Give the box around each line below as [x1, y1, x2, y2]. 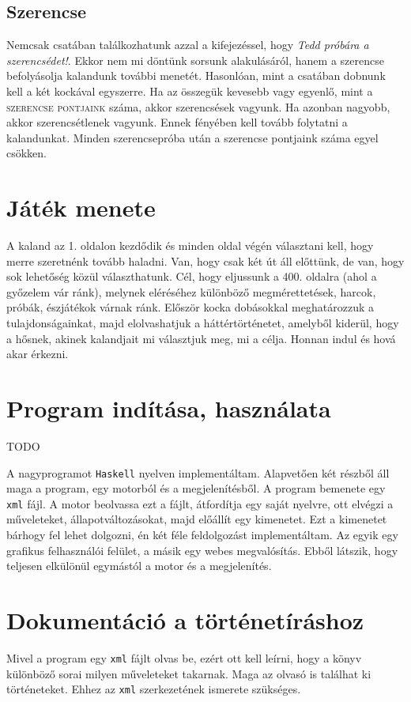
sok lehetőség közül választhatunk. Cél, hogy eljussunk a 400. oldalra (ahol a [6, 268, 377, 285]
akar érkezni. [6, 345, 69, 362]
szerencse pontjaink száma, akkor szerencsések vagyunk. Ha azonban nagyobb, [6, 98, 390, 115]
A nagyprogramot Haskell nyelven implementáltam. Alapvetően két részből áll [6, 464, 390, 481]
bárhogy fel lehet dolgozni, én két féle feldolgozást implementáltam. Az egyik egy [6, 526, 398, 543]
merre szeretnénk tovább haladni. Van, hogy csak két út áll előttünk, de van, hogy [6, 252, 405, 269]
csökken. [6, 145, 47, 161]
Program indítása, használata [6, 392, 331, 425]
